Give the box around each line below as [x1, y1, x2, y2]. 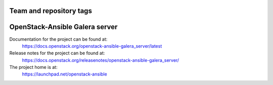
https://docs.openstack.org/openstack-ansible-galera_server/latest [22, 43, 162, 49]
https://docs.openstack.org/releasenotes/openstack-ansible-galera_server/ [22, 57, 179, 63]
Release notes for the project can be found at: [9, 50, 105, 56]
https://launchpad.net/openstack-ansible [22, 71, 107, 77]
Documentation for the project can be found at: [9, 36, 108, 42]
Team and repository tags [9, 7, 92, 15]
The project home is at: [9, 64, 58, 70]
